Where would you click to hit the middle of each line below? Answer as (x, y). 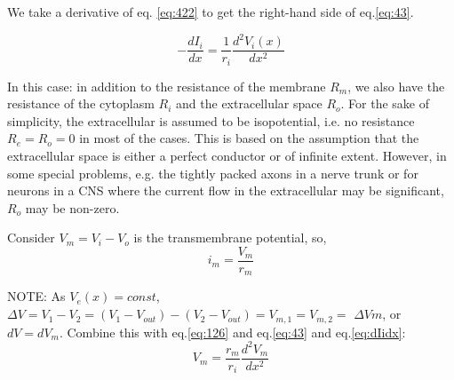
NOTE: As (36, 296)
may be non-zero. (72, 207)
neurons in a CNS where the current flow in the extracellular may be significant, (226, 190)
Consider (31, 237)
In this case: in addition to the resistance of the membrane (167, 86)
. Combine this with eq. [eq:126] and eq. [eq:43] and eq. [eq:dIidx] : (232, 332)
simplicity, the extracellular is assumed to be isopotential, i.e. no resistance (211, 120)
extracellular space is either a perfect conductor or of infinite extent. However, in (227, 155)
